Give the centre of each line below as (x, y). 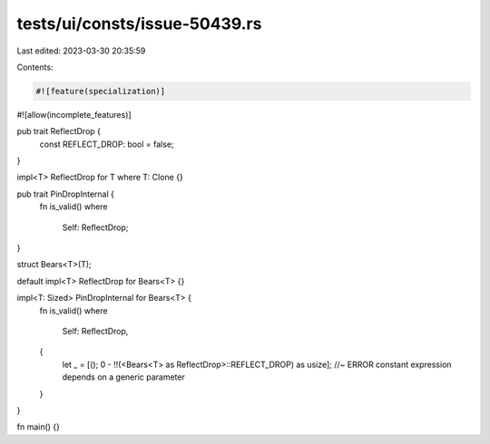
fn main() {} (39, 427)
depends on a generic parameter (123, 377)
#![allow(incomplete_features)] (74, 114)
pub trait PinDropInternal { (66, 194)
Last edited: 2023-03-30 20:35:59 (81, 51)
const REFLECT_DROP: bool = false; (107, 144)
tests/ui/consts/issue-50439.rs (139, 24)
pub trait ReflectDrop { (59, 131)
